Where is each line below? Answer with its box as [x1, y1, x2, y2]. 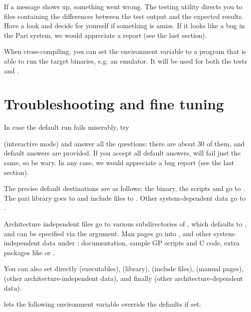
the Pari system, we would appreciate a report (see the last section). [4, 30, 207, 40]
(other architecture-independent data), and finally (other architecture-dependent [4, 273, 243, 283]
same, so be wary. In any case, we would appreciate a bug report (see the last [4, 157, 234, 168]
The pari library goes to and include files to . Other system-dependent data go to [4, 192, 246, 203]
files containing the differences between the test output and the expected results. [4, 11, 244, 21]
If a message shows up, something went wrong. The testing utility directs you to [4, 1, 242, 11]
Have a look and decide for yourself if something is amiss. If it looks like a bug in [4, 20, 245, 31]
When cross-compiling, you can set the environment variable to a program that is [4, 46, 246, 56]
